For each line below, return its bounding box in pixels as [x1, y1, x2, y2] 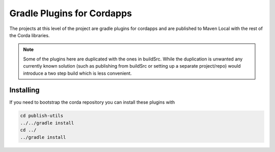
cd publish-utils [20, 113, 64, 119]
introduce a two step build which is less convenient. [23, 70, 132, 76]
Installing [9, 86, 40, 95]
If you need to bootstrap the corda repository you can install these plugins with [9, 99, 175, 105]
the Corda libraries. [9, 32, 50, 38]
